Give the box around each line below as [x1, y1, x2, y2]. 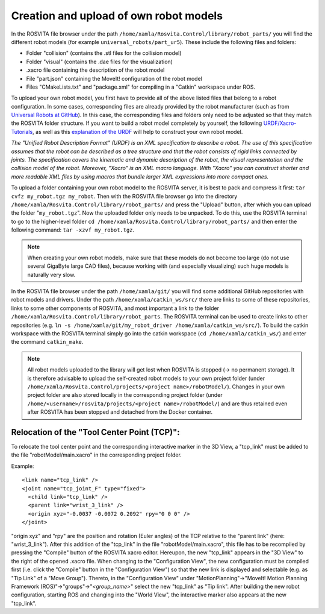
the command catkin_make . [11, 338, 84, 346]
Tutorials [11, 128, 33, 135]
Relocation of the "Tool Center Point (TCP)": [11, 427, 180, 437]
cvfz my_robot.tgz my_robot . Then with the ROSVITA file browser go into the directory [11, 192, 238, 200]
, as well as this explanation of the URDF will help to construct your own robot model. [32, 128, 243, 135]
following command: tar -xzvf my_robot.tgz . [11, 226, 135, 233]
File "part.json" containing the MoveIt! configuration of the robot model [26, 75, 203, 82]
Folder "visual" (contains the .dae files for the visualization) [26, 58, 173, 65]
